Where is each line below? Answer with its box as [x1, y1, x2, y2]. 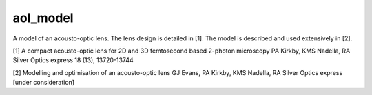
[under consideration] [12, 79, 75, 87]
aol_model [12, 10, 74, 25]
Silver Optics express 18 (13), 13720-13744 [12, 56, 134, 64]
